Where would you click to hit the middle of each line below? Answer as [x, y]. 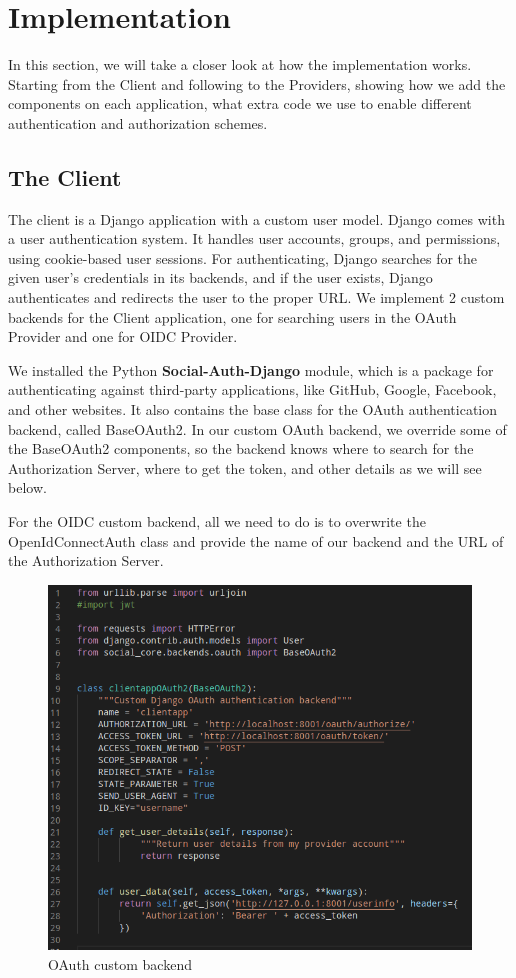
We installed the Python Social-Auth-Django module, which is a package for [251, 369]
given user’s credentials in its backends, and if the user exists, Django [220, 277]
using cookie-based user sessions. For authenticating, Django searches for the [243, 257]
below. [27, 487]
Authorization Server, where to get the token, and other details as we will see [245, 467]
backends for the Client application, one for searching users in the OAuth [232, 316]
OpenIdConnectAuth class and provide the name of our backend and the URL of [256, 540]
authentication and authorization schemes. [138, 122]
